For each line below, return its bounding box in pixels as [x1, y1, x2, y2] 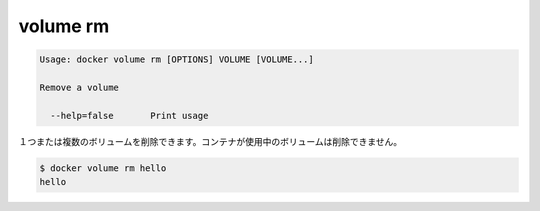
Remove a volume [39, 81, 120, 93]
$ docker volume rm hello [39, 162, 167, 174]
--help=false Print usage [50, 110, 209, 121]
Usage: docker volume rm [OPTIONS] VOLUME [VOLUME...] [39, 54, 314, 65]
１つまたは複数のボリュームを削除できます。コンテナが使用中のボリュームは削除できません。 [18, 135, 403, 147]
